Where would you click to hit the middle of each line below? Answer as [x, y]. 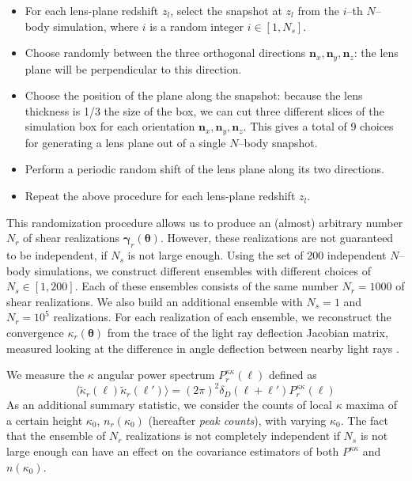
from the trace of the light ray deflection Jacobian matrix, [248, 333]
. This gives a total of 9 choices [318, 126]
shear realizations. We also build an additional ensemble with [155, 301]
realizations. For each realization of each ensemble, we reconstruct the [222, 317]
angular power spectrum [156, 375]
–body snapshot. [278, 142]
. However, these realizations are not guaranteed [277, 238]
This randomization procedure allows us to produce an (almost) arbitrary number [205, 222]
